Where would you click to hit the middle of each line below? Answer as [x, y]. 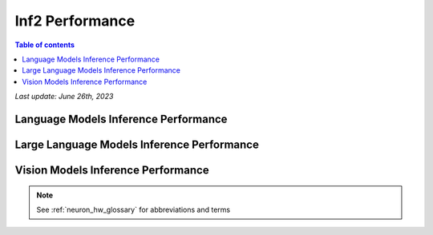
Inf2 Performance [75, 21]
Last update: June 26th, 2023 [64, 97]
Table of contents [45, 45]
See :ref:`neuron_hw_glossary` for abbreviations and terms [134, 209]
